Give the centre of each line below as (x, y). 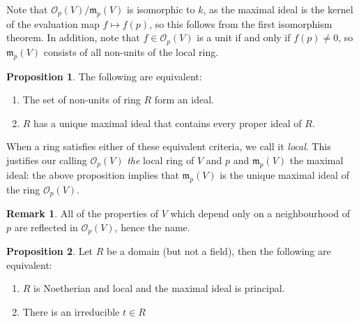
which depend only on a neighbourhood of (260, 213)
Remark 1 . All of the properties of (82, 213)
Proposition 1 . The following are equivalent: (104, 76)
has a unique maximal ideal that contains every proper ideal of (168, 123)
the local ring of (161, 160)
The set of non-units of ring (82, 100)
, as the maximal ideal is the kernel (278, 9)
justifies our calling (47, 160)
